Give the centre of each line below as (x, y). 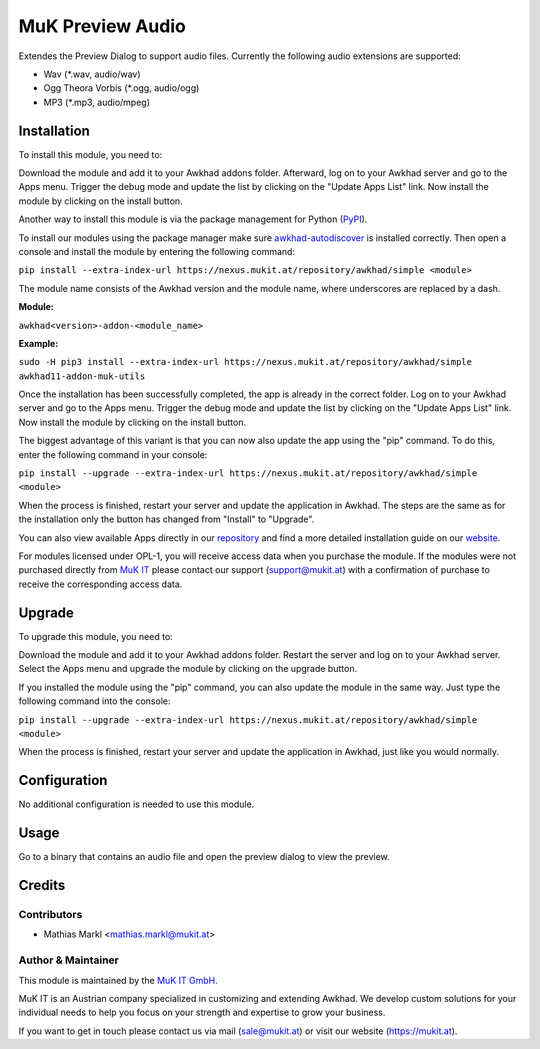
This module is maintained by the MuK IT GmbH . (118, 980)
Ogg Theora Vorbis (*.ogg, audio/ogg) (121, 88)
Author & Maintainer (68, 960)
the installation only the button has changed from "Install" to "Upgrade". (166, 519)
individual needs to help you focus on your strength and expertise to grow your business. (202, 1012)
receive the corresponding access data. (100, 584)
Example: (38, 343)
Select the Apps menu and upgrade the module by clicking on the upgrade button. (188, 669)
